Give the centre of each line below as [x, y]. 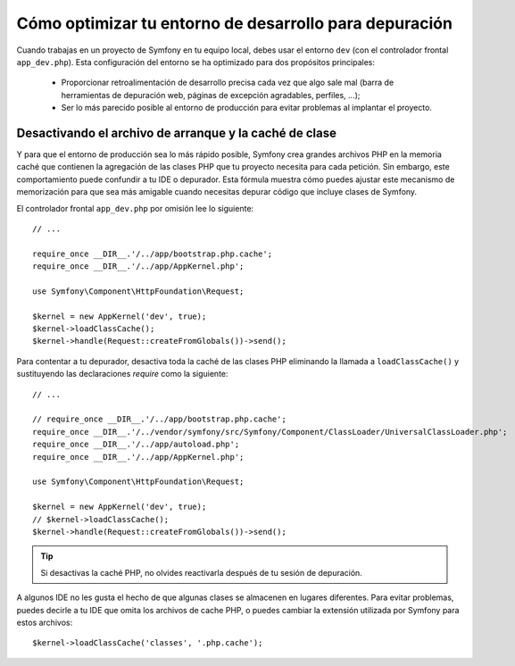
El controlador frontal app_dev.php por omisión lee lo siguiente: [135, 208]
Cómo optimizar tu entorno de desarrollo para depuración [234, 23]
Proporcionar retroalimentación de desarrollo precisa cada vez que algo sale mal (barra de [228, 83]
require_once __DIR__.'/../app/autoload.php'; [136, 445]
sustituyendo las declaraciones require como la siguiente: [122, 374]
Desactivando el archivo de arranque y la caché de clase [177, 133]
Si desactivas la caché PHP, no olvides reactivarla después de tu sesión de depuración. [202, 572]
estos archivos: [45, 622]
